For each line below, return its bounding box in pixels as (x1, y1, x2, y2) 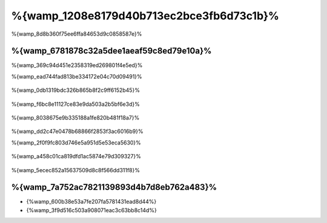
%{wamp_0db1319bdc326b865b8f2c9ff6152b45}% (11, 86, 140, 94)
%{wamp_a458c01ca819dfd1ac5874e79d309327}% (11, 153, 142, 160)
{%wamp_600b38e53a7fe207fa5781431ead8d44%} (26, 198, 157, 205)
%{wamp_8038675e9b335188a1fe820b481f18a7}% (11, 114, 140, 121)
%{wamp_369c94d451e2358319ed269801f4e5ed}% (11, 62, 143, 69)
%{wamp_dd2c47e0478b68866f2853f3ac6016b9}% (11, 128, 144, 135)
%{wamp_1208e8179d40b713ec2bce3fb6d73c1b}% (11, 9, 280, 22)
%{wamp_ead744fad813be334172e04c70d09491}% (11, 73, 142, 80)
